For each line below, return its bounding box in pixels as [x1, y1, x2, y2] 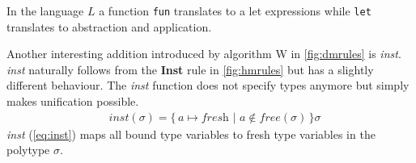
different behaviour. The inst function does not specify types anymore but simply [6, 77, 410, 94]
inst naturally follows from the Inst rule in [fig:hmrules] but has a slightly [6, 61, 374, 77]
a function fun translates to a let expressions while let [99, 2, 371, 19]
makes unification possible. [6, 93, 139, 110]
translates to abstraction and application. [6, 18, 212, 35]
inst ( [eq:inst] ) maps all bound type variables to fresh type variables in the [6, 125, 376, 142]
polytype [6, 141, 50, 158]
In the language [6, 2, 84, 19]
